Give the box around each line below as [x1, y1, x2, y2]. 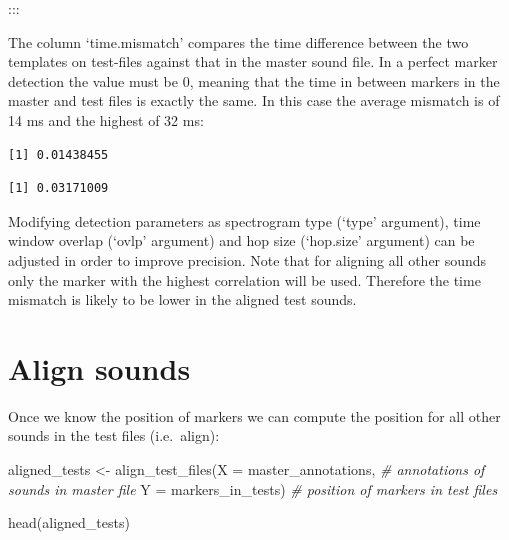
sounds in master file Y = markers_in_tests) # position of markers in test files [8, 478, 498, 499]
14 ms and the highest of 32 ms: [8, 109, 204, 130]
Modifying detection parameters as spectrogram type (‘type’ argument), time [8, 210, 481, 231]
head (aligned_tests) [8, 512, 130, 533]
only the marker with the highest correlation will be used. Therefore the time [8, 269, 481, 290]
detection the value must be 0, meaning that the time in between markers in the [8, 70, 500, 91]
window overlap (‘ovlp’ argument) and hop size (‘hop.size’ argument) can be [8, 230, 475, 251]
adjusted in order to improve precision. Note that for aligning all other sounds [8, 249, 487, 270]
